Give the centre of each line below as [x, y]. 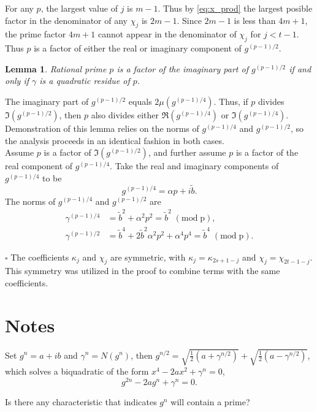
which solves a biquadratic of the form [77, 371]
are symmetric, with [148, 257]
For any [19, 8]
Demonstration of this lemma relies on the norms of [102, 128]
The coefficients [40, 257]
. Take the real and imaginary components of [194, 166]
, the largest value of [79, 8]
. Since [189, 20]
